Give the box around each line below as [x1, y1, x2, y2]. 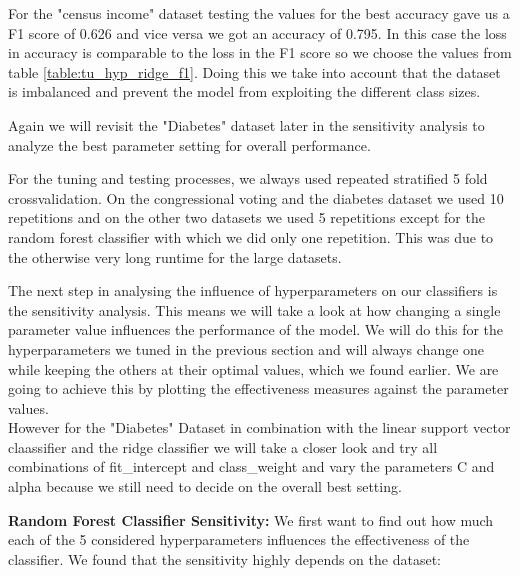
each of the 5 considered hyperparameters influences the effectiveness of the [8, 529, 470, 550]
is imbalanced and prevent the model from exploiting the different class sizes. [8, 81, 481, 102]
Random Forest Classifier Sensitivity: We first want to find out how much [8, 509, 494, 530]
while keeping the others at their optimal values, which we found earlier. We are [8, 358, 499, 379]
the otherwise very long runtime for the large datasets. [8, 246, 342, 267]
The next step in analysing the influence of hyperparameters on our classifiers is [8, 280, 498, 301]
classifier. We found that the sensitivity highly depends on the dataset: [8, 548, 441, 569]
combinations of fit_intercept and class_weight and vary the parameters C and [8, 456, 495, 477]
